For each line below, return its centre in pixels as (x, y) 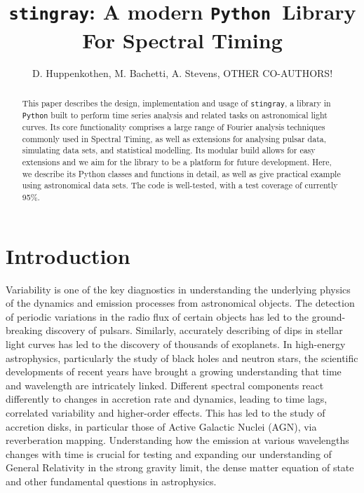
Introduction (68, 255)
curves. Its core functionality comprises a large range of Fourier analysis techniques (174, 127)
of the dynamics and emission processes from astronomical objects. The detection (180, 303)
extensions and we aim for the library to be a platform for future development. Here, (177, 162)
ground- (329, 316)
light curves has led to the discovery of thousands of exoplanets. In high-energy (176, 344)
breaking (24, 330)
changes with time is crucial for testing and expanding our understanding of (169, 453)
